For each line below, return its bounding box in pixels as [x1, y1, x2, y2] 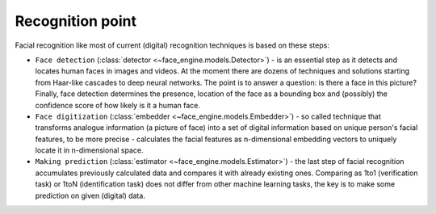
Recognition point [15, 12, 137, 30]
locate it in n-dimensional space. [35, 145, 144, 155]
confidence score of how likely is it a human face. [35, 100, 201, 110]
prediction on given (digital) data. [35, 191, 145, 200]
